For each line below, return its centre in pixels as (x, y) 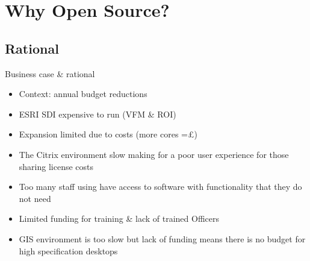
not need (35, 198)
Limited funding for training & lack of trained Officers (119, 219)
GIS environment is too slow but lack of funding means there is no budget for (162, 238)
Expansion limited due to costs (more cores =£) (108, 134)
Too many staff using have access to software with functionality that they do (160, 187)
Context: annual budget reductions (83, 94)
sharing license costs (56, 166)
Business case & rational (50, 73)
